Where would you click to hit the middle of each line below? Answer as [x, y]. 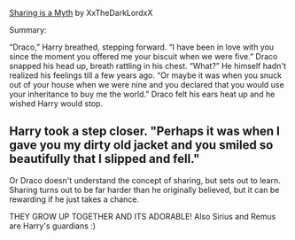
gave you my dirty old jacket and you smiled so [141, 145]
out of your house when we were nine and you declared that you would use [147, 85]
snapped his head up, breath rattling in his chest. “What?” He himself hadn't [147, 66]
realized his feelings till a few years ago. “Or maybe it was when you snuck [146, 75]
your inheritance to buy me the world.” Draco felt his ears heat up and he [142, 94]
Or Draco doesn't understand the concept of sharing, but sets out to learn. [145, 180]
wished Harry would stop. [56, 104]
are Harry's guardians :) [52, 226]
